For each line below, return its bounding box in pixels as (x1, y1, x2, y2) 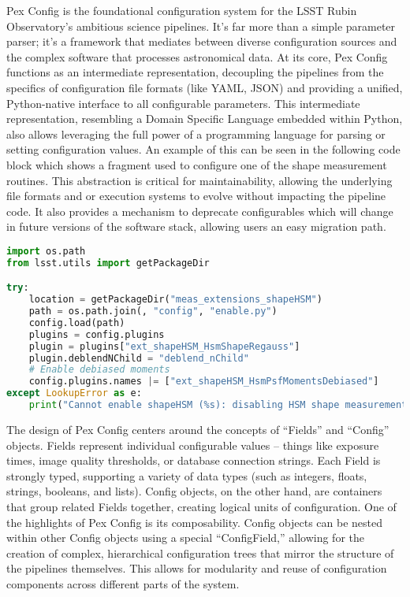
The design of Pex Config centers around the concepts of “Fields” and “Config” (6, 421, 389, 437)
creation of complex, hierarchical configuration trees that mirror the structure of (6, 544, 394, 561)
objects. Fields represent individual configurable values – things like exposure (6, 436, 379, 453)
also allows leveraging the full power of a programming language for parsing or (6, 125, 386, 142)
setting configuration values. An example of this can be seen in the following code (6, 141, 401, 158)
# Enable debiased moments (28, 364, 170, 376)
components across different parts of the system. (6, 575, 240, 591)
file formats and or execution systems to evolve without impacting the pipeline (6, 187, 386, 204)
